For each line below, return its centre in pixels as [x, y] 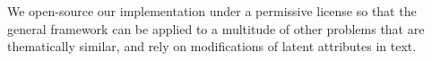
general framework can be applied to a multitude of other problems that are [216, 28]
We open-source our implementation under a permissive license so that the [212, 11]
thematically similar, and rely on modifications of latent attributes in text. [212, 46]
